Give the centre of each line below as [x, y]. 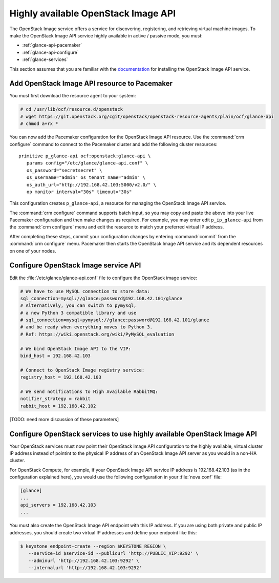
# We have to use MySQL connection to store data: [85, 291]
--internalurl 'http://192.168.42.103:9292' [85, 568]
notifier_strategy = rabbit [55, 399]
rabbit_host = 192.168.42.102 [58, 406]
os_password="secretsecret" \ [64, 170]
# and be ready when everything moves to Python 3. [87, 327]
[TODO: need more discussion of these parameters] [64, 419]
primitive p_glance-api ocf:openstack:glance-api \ [85, 156]
